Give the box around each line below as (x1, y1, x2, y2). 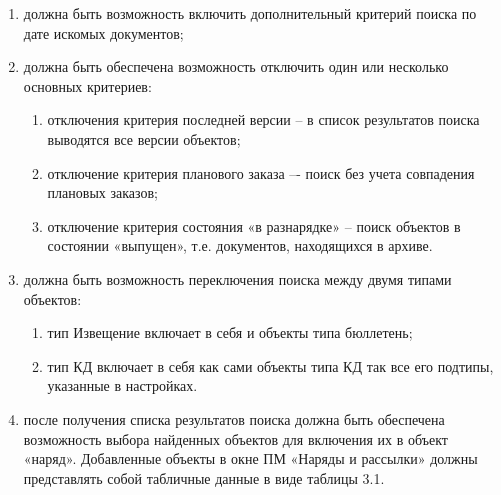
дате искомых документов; (23, 22, 184, 43)
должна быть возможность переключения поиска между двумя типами (23, 268, 452, 289)
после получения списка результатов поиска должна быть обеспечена (23, 408, 445, 429)
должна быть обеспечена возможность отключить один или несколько (23, 56, 449, 77)
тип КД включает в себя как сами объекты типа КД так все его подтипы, (47, 355, 494, 376)
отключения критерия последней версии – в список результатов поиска (47, 109, 480, 130)
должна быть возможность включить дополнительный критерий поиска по (23, 3, 477, 23)
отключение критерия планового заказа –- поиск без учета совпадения (47, 162, 475, 183)
